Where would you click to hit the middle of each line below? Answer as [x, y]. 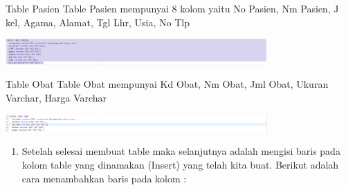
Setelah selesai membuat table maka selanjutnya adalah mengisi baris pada [181, 151]
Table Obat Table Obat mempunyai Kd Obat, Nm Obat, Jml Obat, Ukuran [167, 84]
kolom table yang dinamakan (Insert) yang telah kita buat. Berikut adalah [180, 164]
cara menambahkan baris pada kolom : [104, 178]
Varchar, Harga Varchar [56, 98]
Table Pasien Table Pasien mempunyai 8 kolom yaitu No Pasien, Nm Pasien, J [172, 8]
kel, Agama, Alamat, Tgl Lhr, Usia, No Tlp [98, 22]
